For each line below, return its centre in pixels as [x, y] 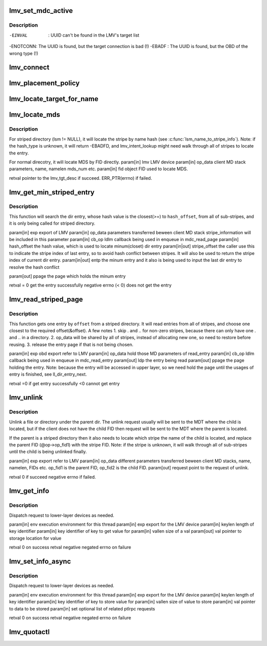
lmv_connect [29, 68]
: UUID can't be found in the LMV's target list [94, 35]
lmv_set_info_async [40, 562]
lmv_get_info [29, 491]
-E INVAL [19, 35]
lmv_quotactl [29, 632]
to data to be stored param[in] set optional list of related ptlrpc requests [82, 608]
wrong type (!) [24, 53]
